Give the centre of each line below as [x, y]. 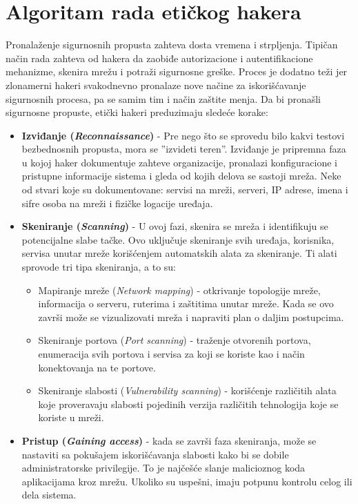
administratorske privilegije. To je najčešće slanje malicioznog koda [163, 468]
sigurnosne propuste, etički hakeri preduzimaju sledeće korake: [137, 112]
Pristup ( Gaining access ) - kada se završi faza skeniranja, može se [169, 440]
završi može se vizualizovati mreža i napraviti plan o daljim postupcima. [191, 317]
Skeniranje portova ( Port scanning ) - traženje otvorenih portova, [175, 340]
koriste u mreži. [71, 417]
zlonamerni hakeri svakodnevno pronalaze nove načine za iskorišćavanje [156, 85]
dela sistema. [49, 495]
